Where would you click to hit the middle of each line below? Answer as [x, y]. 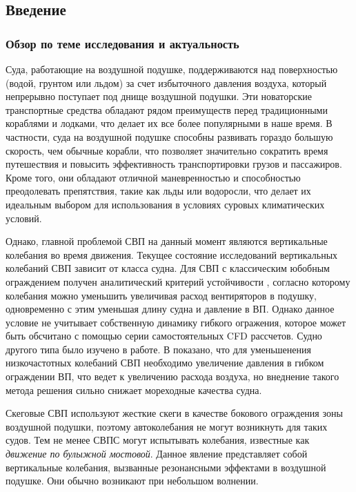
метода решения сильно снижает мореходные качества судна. [134, 390]
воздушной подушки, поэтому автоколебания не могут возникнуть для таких [167, 426]
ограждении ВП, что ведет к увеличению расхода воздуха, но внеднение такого [172, 376]
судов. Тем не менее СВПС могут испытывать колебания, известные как [158, 440]
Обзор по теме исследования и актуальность [122, 43]
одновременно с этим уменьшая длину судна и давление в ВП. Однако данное [170, 309]
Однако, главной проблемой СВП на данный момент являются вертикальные [167, 241]
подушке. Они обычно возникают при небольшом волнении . [132, 481]
